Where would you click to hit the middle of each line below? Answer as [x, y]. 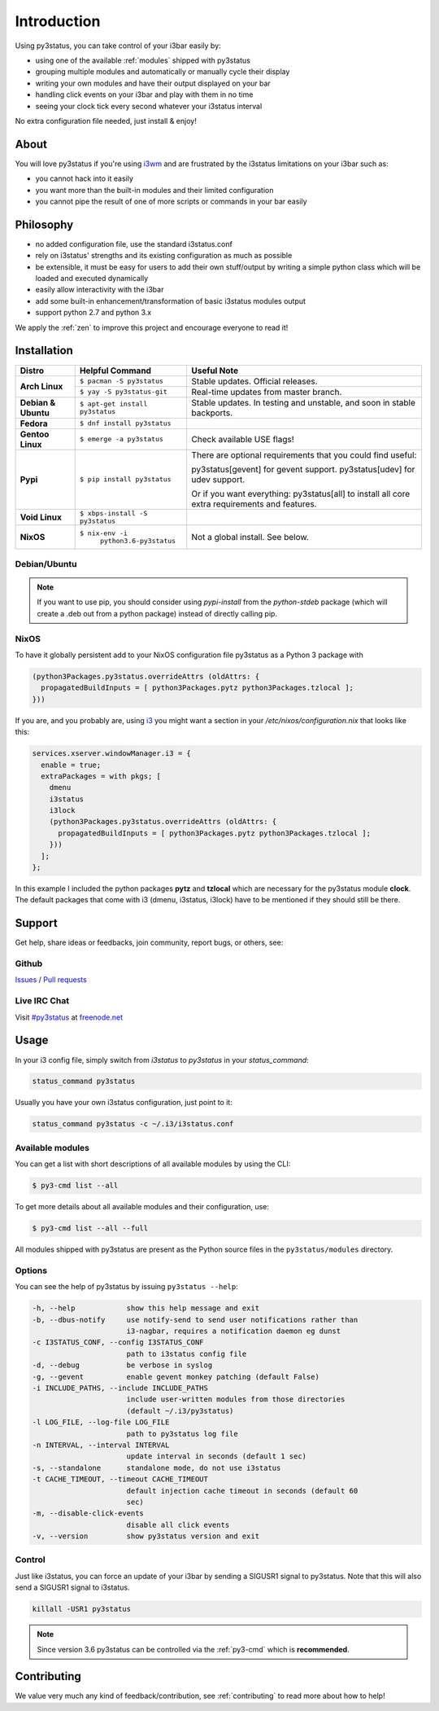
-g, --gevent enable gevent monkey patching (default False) [176, 1377]
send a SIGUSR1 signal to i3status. [72, 1587]
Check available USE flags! [243, 439]
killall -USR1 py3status [82, 1609]
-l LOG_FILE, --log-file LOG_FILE [101, 1422]
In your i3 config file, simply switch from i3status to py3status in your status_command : [162, 1060]
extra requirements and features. [254, 503]
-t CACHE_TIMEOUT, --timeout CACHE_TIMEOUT [120, 1479]
